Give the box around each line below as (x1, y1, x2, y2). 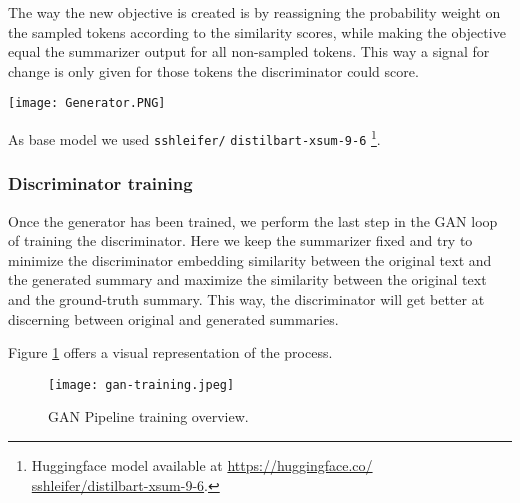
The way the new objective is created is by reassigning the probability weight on (8, 2, 501, 22)
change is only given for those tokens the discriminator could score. (8, 60, 419, 81)
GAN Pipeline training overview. (48, 406, 249, 427)
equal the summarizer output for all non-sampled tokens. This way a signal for (8, 41, 490, 62)
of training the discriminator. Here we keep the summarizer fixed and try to (8, 230, 473, 251)
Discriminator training (8, 171, 193, 196)
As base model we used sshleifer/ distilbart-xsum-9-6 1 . (8, 126, 381, 149)
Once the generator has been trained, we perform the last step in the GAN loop (8, 210, 498, 231)
